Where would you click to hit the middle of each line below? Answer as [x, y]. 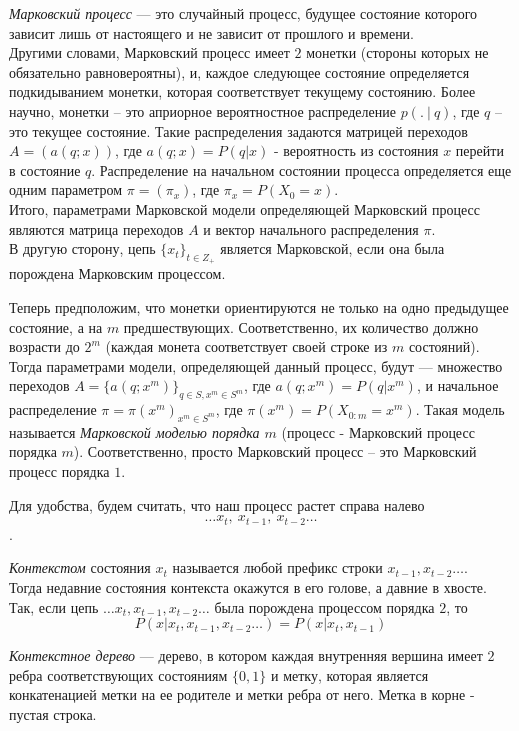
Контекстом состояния [80, 567]
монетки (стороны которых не [397, 52]
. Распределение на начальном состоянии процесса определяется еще [301, 169]
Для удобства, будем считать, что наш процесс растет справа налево [217, 504]
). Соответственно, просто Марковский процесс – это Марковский [275, 451]
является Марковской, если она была [332, 248]
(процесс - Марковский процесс [378, 431]
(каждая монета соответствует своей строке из [246, 346]
